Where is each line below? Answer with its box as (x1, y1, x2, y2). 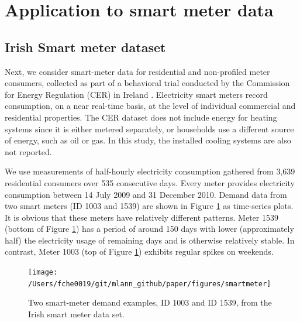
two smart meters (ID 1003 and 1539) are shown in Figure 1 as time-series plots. (5, 200, 294, 212)
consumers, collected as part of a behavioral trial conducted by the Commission (5, 77, 290, 89)
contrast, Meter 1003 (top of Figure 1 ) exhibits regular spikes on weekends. (5, 245, 274, 258)
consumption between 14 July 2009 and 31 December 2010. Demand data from (5, 188, 287, 200)
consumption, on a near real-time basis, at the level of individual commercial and (5, 100, 296, 112)
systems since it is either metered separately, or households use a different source (5, 122, 294, 135)
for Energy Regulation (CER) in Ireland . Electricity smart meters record (5, 88, 268, 100)
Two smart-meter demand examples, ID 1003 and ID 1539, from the (28, 296, 272, 309)
